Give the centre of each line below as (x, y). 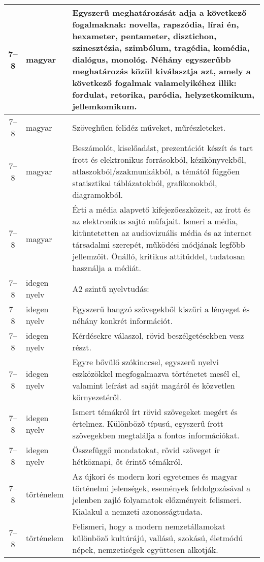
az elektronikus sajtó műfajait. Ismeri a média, (155, 221)
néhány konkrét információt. (122, 321)
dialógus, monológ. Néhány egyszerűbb (152, 59)
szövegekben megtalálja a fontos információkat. (156, 435)
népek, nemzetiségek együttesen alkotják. (145, 550)
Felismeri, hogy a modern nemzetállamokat (149, 526)
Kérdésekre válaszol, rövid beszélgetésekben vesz (158, 335)
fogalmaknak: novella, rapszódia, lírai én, (156, 24)
